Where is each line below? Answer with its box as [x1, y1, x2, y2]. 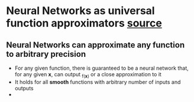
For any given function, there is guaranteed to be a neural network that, [14, 64, 189, 72]
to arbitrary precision [6, 49, 86, 59]
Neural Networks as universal [6, 4, 155, 18]
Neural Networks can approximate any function [6, 40, 185, 50]
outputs [14, 84, 34, 91]
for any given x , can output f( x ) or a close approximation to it [14, 71, 161, 79]
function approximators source [6, 16, 163, 30]
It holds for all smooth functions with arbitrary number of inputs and [14, 78, 181, 86]
